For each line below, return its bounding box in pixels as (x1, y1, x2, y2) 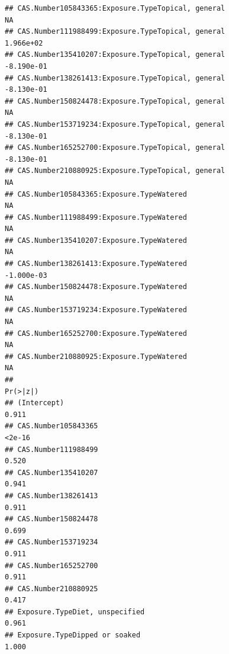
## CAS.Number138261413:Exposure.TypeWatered (5, 259, 187, 268)
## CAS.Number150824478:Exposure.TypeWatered (5, 283, 187, 291)
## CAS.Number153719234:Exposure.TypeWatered (5, 306, 187, 315)
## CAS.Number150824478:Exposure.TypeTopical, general (5, 97, 225, 105)
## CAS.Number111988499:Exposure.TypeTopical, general (5, 27, 225, 36)
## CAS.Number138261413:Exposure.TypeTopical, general (5, 73, 225, 82)
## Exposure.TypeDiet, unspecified (5, 607, 145, 616)
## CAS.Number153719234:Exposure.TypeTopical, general (5, 120, 225, 129)
